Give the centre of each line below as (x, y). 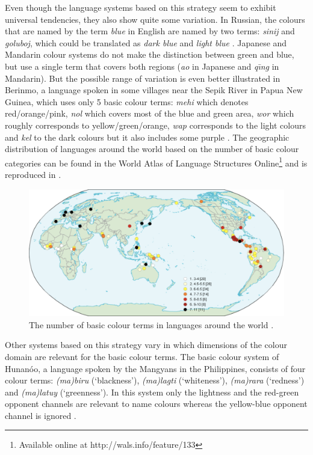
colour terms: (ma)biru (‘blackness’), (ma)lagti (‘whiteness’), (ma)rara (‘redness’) (155, 380)
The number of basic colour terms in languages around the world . (151, 324)
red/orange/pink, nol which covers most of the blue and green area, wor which (150, 113)
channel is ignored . (41, 415)
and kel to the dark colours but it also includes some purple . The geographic (147, 137)
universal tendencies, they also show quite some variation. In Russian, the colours (155, 19)
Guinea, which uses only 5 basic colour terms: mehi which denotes (127, 101)
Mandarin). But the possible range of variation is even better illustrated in (143, 78)
